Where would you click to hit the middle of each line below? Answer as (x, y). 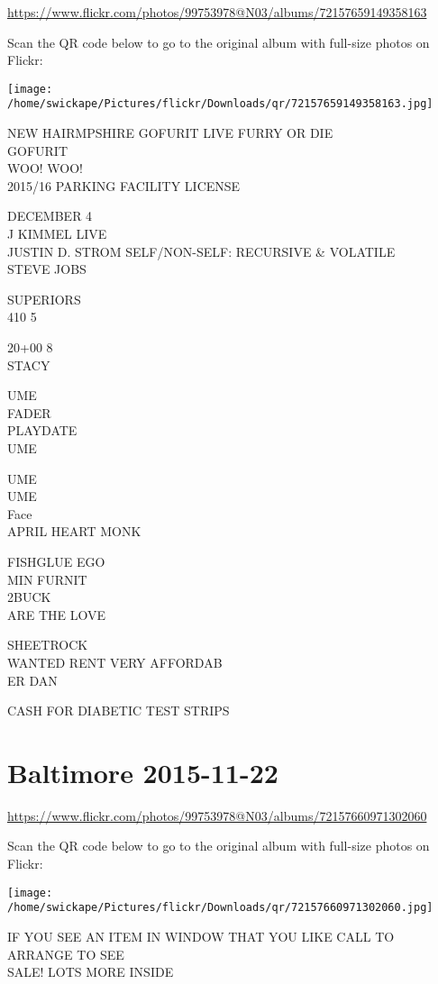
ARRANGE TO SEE (66, 954)
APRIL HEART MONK (74, 531)
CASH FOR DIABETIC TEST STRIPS (119, 711)
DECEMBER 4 (50, 216)
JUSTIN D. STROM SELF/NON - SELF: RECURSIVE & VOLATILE (201, 251)
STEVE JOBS (47, 269)
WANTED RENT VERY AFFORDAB (115, 662)
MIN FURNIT (47, 579)
